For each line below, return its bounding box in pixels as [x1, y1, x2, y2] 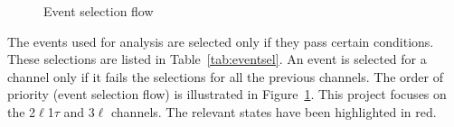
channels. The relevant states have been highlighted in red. [110, 102, 437, 121]
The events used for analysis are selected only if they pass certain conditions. [7, 32, 434, 50]
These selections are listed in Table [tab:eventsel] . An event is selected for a [7, 50, 427, 68]
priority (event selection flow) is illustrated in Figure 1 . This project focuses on [7, 85, 447, 104]
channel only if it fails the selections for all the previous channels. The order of [7, 67, 443, 86]
